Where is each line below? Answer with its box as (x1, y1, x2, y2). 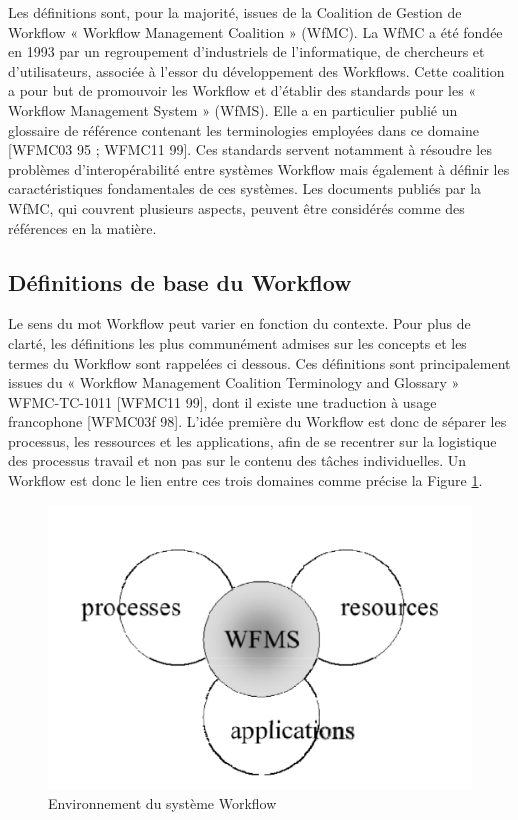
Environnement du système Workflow (48, 792, 277, 813)
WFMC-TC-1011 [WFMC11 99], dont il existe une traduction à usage (8, 391, 437, 412)
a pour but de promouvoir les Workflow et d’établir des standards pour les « (8, 80, 477, 101)
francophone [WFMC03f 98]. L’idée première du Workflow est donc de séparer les (8, 411, 507, 432)
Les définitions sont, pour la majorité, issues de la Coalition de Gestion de (8, 2, 462, 22)
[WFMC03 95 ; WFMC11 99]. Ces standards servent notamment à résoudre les (8, 139, 492, 160)
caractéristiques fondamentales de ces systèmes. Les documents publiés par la (8, 178, 482, 199)
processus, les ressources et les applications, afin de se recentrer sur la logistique (8, 430, 497, 451)
